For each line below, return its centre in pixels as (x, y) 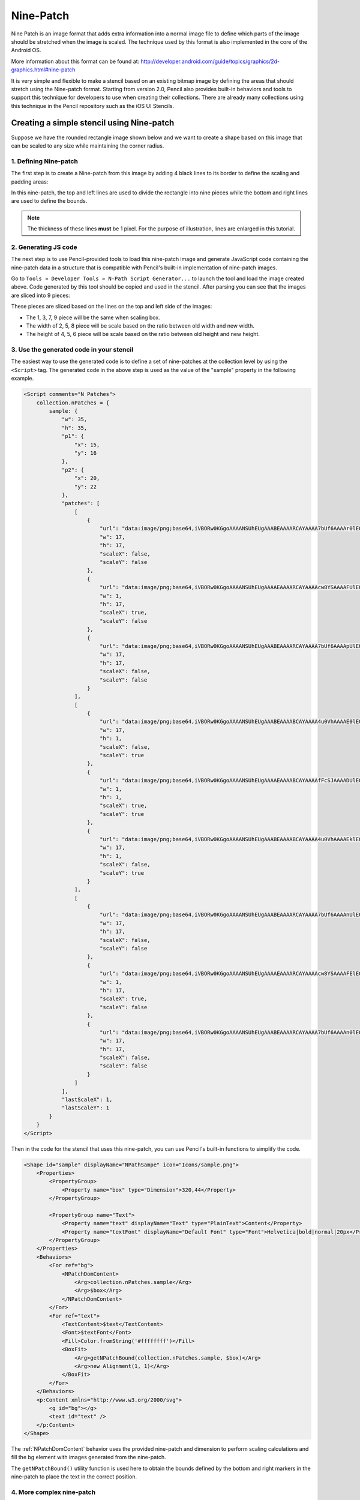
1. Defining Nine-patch (44, 161)
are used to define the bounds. (49, 201)
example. (22, 379)
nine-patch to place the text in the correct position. (74, 1477)
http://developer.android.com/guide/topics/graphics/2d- (210, 61)
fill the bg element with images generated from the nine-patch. (88, 1457)
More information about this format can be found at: (75, 61)
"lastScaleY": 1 (85, 1108)
